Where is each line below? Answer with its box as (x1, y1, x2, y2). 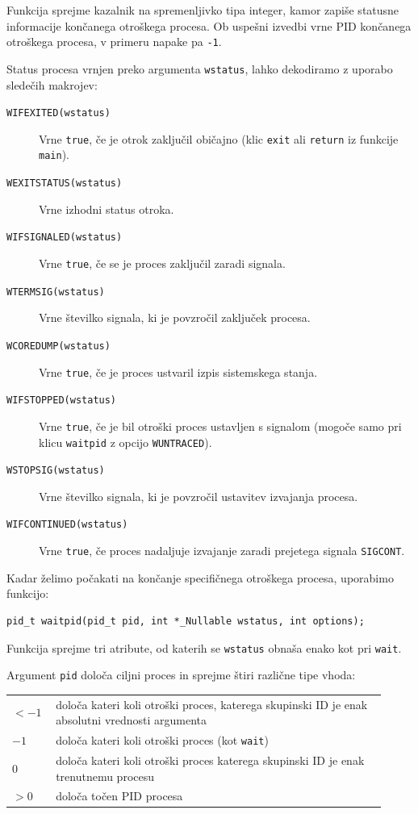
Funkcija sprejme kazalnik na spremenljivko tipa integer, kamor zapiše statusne (6, 2, 399, 18)
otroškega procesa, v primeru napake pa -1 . (6, 33, 222, 50)
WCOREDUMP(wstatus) (6, 340, 111, 352)
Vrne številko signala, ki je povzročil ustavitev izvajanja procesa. (39, 487, 358, 504)
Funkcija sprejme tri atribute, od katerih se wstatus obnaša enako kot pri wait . (6, 639, 402, 656)
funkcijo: (6, 585, 49, 602)
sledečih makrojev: (6, 76, 98, 93)
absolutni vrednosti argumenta (56, 712, 207, 728)
